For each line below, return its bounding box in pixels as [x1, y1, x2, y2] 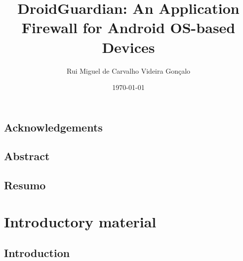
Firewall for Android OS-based [21, 17, 236, 38]
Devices [102, 37, 155, 57]
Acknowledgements [4, 119, 103, 134]
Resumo [4, 177, 46, 193]
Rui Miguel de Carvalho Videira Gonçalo [66, 65, 191, 76]
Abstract [4, 148, 50, 164]
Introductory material [4, 211, 157, 231]
